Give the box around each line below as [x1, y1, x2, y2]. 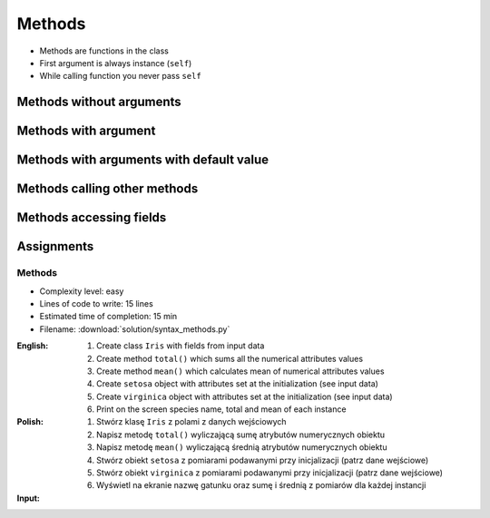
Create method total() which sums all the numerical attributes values [96, 353, 363, 364]
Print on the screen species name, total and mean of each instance [96, 404, 347, 415]
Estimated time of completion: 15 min [39, 311, 178, 322]
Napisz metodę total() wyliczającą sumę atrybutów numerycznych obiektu [96, 429, 386, 440]
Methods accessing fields [16, 210, 167, 226]
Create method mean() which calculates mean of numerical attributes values [96, 366, 385, 376]
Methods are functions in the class [39, 45, 170, 56]
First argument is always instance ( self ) [39, 57, 192, 68]
